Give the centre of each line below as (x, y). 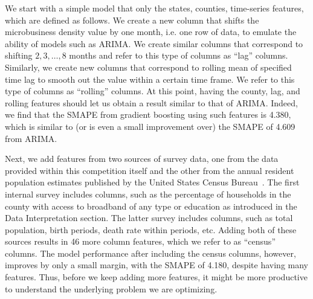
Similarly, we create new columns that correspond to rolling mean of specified (148, 67)
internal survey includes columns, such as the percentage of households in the (148, 194)
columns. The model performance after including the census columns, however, (150, 253)
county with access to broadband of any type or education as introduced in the (151, 206)
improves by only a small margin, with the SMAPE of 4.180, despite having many (156, 265)
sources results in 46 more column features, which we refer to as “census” (140, 241)
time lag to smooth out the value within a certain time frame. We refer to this (150, 79)
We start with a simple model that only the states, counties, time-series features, (154, 8)
